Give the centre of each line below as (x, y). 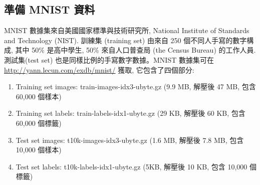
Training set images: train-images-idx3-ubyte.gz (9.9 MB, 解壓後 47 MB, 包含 (136, 86)
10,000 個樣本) (39, 150)
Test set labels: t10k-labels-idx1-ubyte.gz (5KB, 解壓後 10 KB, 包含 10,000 (132, 166)
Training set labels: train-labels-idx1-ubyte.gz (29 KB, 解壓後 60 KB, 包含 (131, 113)
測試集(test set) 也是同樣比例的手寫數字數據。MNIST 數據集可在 (109, 59)
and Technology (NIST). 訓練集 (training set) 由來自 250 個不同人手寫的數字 (125, 40)
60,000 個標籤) (39, 123)
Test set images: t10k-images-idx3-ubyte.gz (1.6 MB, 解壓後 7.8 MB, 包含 (130, 140)
